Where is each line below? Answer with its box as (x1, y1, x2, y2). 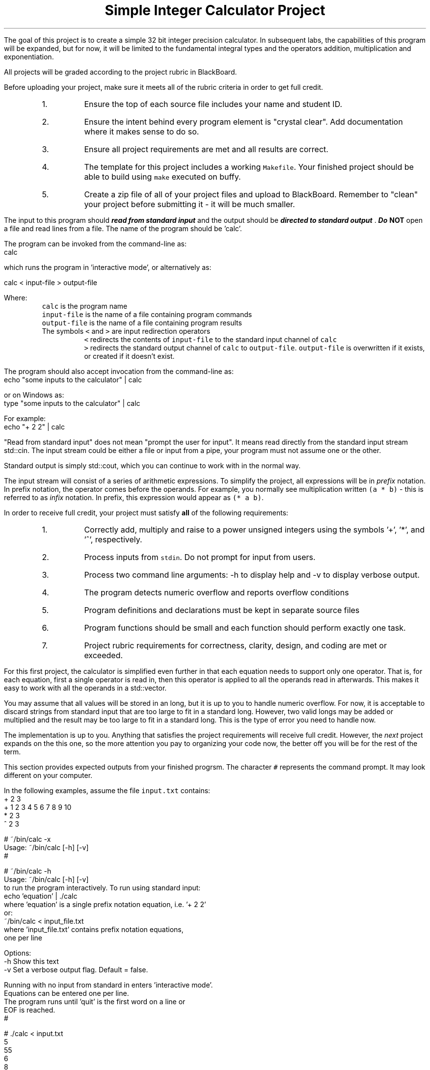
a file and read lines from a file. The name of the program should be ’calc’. (4, 224, 242, 233)
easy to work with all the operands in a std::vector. (4, 683, 167, 692)
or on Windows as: (4, 390, 64, 399)
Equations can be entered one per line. (4, 989, 129, 997)
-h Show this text (4, 957, 59, 965)
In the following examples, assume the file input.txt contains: (4, 786, 211, 795)
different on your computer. (4, 771, 93, 779)
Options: (4, 948, 31, 957)
